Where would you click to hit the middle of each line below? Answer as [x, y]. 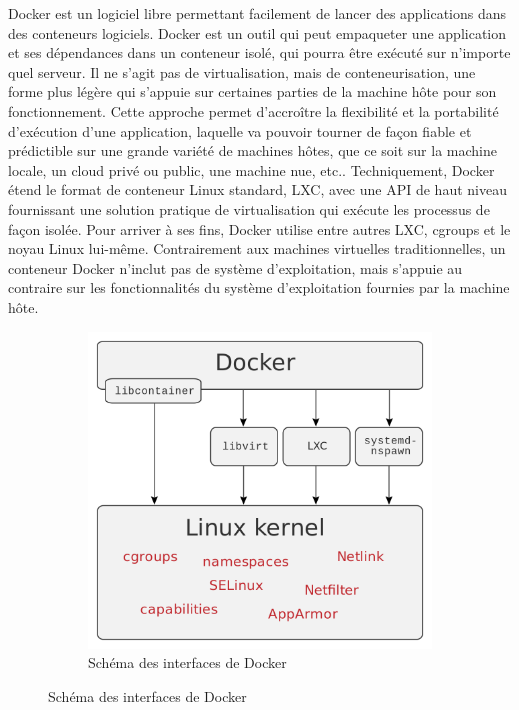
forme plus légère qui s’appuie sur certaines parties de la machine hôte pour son [252, 91]
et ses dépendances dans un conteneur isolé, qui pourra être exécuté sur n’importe [259, 52]
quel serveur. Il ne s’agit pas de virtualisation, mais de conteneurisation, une [242, 71]
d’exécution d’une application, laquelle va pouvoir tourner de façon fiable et [240, 130]
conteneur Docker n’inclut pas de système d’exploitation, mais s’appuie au [235, 267]
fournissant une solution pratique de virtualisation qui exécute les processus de [249, 208]
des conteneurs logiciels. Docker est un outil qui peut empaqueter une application [257, 32]
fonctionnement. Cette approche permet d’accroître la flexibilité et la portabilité [253, 110]
